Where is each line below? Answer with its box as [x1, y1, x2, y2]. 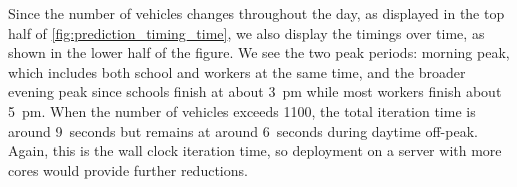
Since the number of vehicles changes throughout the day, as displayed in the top [8, 3, 505, 23]
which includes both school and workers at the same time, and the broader [8, 61, 466, 82]
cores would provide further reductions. [8, 159, 248, 180]
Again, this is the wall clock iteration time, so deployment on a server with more [8, 140, 502, 161]
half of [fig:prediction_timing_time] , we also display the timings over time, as [8, 22, 485, 43]
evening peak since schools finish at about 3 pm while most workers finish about [8, 81, 502, 102]
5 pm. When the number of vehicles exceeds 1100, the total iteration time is [8, 100, 476, 121]
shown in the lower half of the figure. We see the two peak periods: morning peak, [8, 42, 510, 63]
